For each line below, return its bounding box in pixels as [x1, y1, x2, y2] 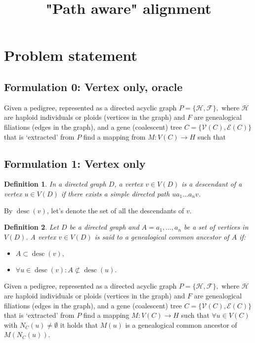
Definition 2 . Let [4, 222, 59, 232]
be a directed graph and [69, 222, 139, 232]
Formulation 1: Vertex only [4, 155, 146, 171]
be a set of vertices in [184, 222, 249, 232]
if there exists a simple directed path [61, 188, 170, 198]
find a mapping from [83, 131, 146, 142]
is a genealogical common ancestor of [125, 319, 237, 330]
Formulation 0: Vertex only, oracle [4, 79, 183, 94]
